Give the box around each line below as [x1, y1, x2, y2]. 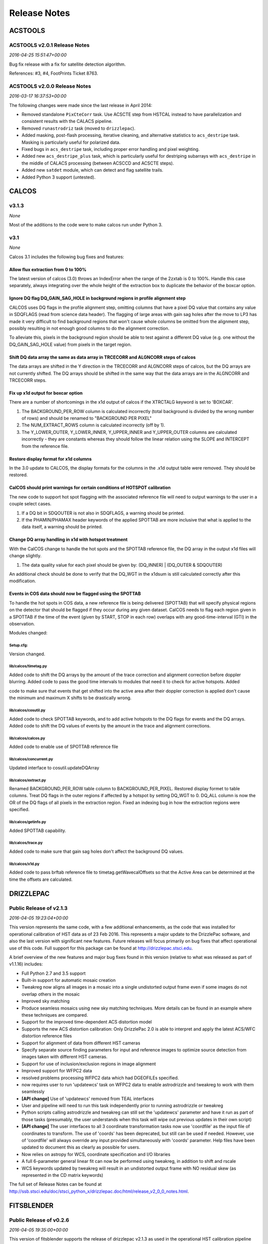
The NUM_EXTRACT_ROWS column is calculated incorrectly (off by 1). [21, 422, 166, 428]
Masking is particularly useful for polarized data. [21, 139, 121, 145]
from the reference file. [21, 443, 69, 449]
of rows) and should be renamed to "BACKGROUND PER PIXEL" [21, 415, 152, 421]
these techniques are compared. [21, 1012, 88, 1018]
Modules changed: [9, 630, 48, 636]
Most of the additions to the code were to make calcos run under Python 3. [9, 222, 163, 228]
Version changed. [9, 651, 46, 657]
